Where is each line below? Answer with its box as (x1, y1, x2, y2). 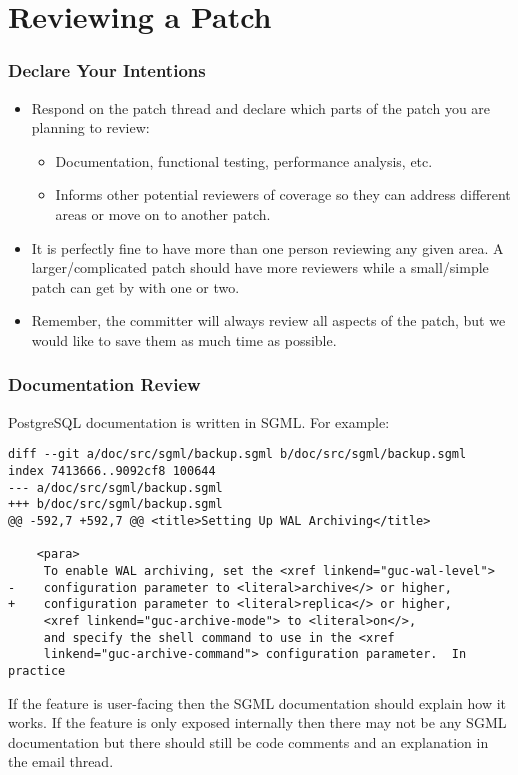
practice (8, 663, 66, 678)
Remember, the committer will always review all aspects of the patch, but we (31, 310, 506, 331)
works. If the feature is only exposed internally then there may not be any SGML (8, 712, 507, 733)
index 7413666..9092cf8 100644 (8, 464, 216, 478)
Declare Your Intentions (8, 58, 206, 83)
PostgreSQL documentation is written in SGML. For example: (8, 411, 390, 432)
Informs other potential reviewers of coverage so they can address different (55, 184, 511, 205)
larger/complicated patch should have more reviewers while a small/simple (31, 257, 489, 278)
